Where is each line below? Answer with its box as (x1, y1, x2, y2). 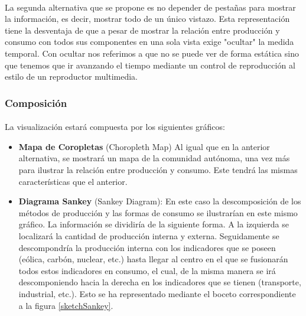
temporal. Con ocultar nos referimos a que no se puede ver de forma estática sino (5, 47, 299, 59)
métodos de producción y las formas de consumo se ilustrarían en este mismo (18, 206, 298, 219)
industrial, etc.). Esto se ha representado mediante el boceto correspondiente (18, 287, 296, 299)
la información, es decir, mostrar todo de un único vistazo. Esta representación (5, 12, 290, 25)
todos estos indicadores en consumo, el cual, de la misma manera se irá (18, 264, 276, 276)
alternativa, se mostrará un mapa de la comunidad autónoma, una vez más (18, 152, 290, 164)
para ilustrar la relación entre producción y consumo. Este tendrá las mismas (18, 163, 298, 175)
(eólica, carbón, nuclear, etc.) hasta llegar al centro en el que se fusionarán (18, 253, 288, 265)
